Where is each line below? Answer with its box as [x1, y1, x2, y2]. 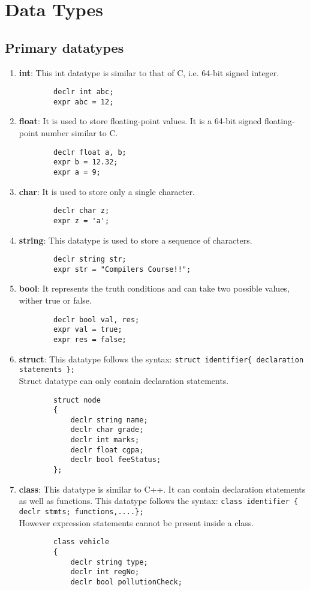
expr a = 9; [53, 167, 101, 176]
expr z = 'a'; [53, 216, 110, 225]
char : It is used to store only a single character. [19, 185, 195, 197]
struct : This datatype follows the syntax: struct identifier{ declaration [19, 352, 304, 365]
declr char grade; [70, 425, 144, 434]
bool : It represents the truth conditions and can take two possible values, [19, 282, 290, 295]
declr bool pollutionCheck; [70, 577, 182, 586]
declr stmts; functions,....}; [19, 508, 144, 517]
